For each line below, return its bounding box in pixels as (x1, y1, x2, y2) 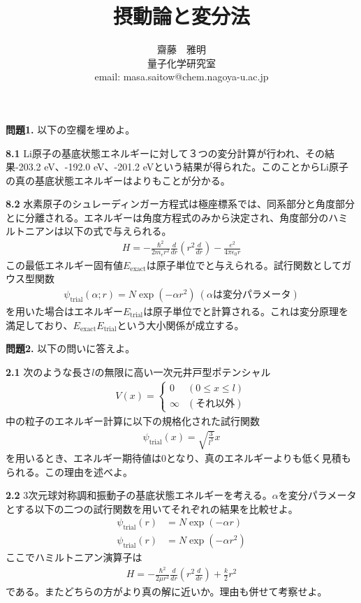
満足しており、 (6, 317, 73, 332)
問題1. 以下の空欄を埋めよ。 (6, 122, 135, 136)
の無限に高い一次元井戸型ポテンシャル (94, 364, 271, 379)
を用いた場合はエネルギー (6, 303, 123, 318)
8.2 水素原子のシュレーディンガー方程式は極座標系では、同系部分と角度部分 (6, 196, 355, 211)
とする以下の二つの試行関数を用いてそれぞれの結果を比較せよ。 (6, 501, 298, 516)
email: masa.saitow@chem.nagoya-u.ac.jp (94, 69, 269, 84)
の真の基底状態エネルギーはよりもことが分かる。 (6, 173, 230, 187)
